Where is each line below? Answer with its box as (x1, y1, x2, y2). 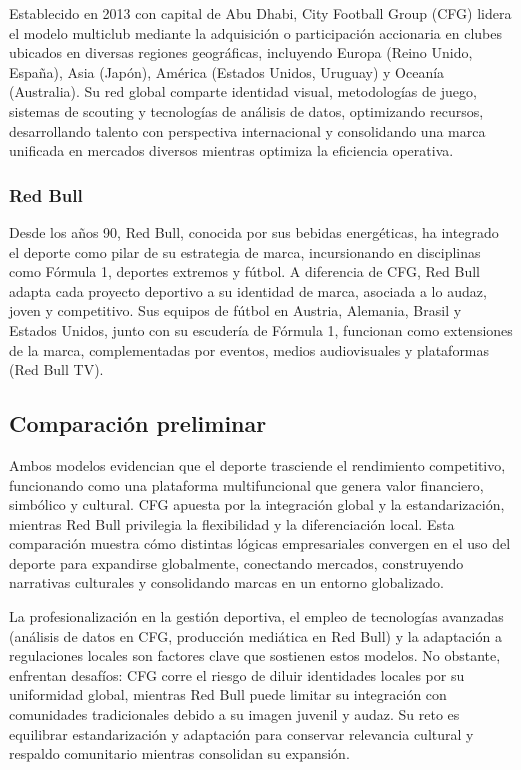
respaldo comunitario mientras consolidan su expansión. (9, 743, 350, 764)
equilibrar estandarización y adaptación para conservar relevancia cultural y (9, 723, 474, 744)
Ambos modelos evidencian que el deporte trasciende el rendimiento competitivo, (9, 454, 506, 475)
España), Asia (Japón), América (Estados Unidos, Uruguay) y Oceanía (9, 61, 445, 82)
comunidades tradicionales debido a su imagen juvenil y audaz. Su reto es (9, 704, 460, 725)
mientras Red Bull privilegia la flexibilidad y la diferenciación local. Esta (9, 513, 455, 534)
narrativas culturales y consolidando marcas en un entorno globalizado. (9, 572, 444, 593)
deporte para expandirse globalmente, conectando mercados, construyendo (9, 552, 464, 573)
